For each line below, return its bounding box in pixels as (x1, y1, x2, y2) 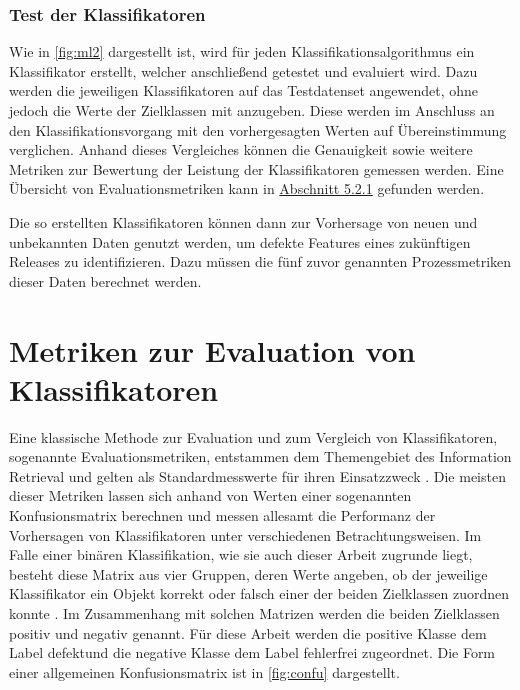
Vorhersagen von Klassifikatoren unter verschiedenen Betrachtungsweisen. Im (9, 524, 482, 545)
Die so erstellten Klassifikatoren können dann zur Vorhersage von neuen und (9, 211, 478, 232)
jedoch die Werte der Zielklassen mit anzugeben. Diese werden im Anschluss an (9, 100, 495, 120)
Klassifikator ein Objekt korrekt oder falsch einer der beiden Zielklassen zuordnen (9, 583, 510, 604)
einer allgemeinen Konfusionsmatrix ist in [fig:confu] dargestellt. (9, 661, 400, 682)
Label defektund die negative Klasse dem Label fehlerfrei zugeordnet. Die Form (9, 642, 496, 663)
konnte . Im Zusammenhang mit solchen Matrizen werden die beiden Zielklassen (9, 603, 500, 623)
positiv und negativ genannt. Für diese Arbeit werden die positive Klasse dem (9, 622, 487, 643)
